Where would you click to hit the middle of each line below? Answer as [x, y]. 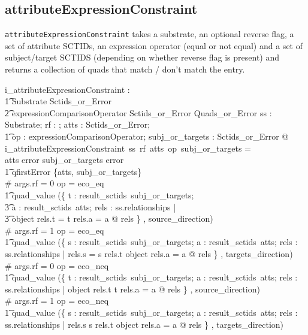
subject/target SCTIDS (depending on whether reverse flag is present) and [142, 57]
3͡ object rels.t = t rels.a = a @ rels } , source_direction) [109, 218]
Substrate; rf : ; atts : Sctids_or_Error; [78, 124]
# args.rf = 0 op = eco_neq [57, 265]
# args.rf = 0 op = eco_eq [55, 183]
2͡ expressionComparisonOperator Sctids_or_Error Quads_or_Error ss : [138, 112]
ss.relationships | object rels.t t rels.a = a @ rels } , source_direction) [132, 289]
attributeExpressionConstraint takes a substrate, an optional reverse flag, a [150, 34]
